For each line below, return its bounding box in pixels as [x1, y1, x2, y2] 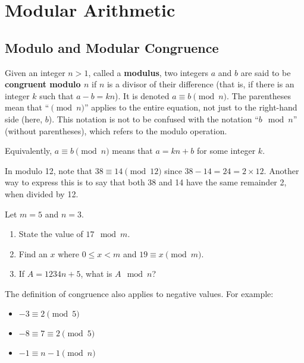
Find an [18, 247, 48, 260]
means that [112, 144, 153, 157]
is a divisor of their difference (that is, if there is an [106, 78, 294, 90]
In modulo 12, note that [5, 164, 93, 176]
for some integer [197, 144, 256, 157]
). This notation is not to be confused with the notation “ [48, 112, 259, 125]
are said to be [240, 66, 291, 78]
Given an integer [5, 66, 65, 78]
